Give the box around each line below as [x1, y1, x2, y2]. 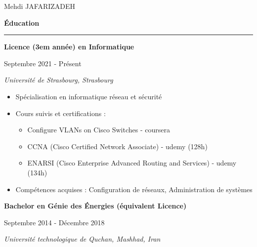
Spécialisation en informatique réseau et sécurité [15, 91, 162, 101]
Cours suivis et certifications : [15, 108, 106, 118]
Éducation [4, 17, 40, 28]
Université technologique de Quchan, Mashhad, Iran [4, 234, 161, 244]
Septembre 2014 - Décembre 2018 [4, 217, 105, 227]
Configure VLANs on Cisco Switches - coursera [27, 124, 170, 135]
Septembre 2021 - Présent [4, 58, 82, 68]
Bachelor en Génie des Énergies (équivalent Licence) [4, 201, 187, 211]
